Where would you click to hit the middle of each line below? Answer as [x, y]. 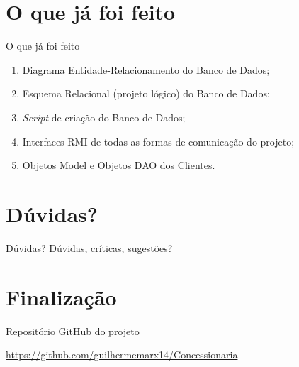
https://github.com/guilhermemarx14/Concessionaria [122, 355]
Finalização [61, 296]
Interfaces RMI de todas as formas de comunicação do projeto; [158, 141]
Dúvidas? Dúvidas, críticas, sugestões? [89, 247]
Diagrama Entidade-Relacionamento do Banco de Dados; [146, 69]
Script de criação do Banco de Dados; [104, 117]
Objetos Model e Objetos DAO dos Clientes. [119, 165]
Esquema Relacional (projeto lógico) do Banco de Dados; [146, 93]
